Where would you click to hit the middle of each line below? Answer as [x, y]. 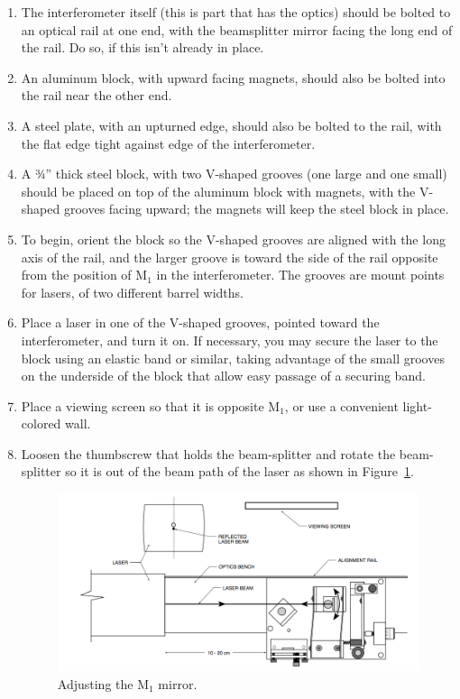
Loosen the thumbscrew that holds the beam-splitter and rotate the [208, 453]
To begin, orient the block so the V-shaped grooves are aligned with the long [233, 239]
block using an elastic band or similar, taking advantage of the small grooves [233, 358]
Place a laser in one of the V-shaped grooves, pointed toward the [200, 322]
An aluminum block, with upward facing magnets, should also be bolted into [233, 77]
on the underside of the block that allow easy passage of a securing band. [223, 376]
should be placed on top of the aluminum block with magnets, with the [218, 191]
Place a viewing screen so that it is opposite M [151, 405]
